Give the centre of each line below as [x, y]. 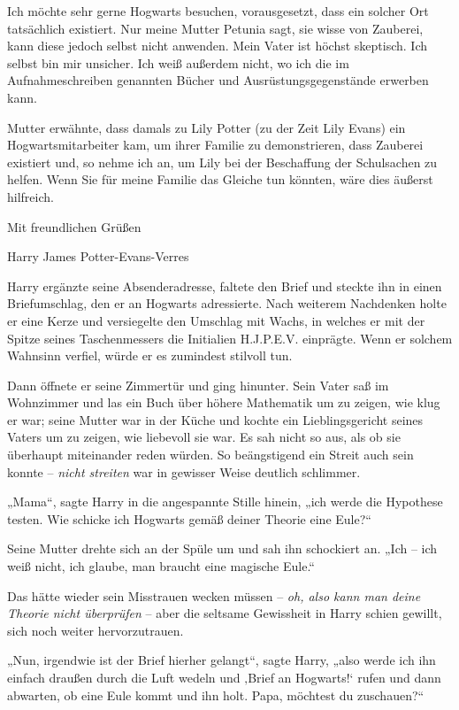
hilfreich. [31, 196]
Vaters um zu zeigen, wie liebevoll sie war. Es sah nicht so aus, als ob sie [204, 437]
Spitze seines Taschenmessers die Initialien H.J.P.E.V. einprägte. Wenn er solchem [230, 338]
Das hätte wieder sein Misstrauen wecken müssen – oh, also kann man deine [214, 595]
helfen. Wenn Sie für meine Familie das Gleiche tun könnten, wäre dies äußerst [220, 179]
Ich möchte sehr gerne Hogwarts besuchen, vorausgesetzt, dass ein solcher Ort [218, 11]
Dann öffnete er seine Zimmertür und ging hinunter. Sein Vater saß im [198, 385]
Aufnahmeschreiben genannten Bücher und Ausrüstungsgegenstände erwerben [218, 80]
